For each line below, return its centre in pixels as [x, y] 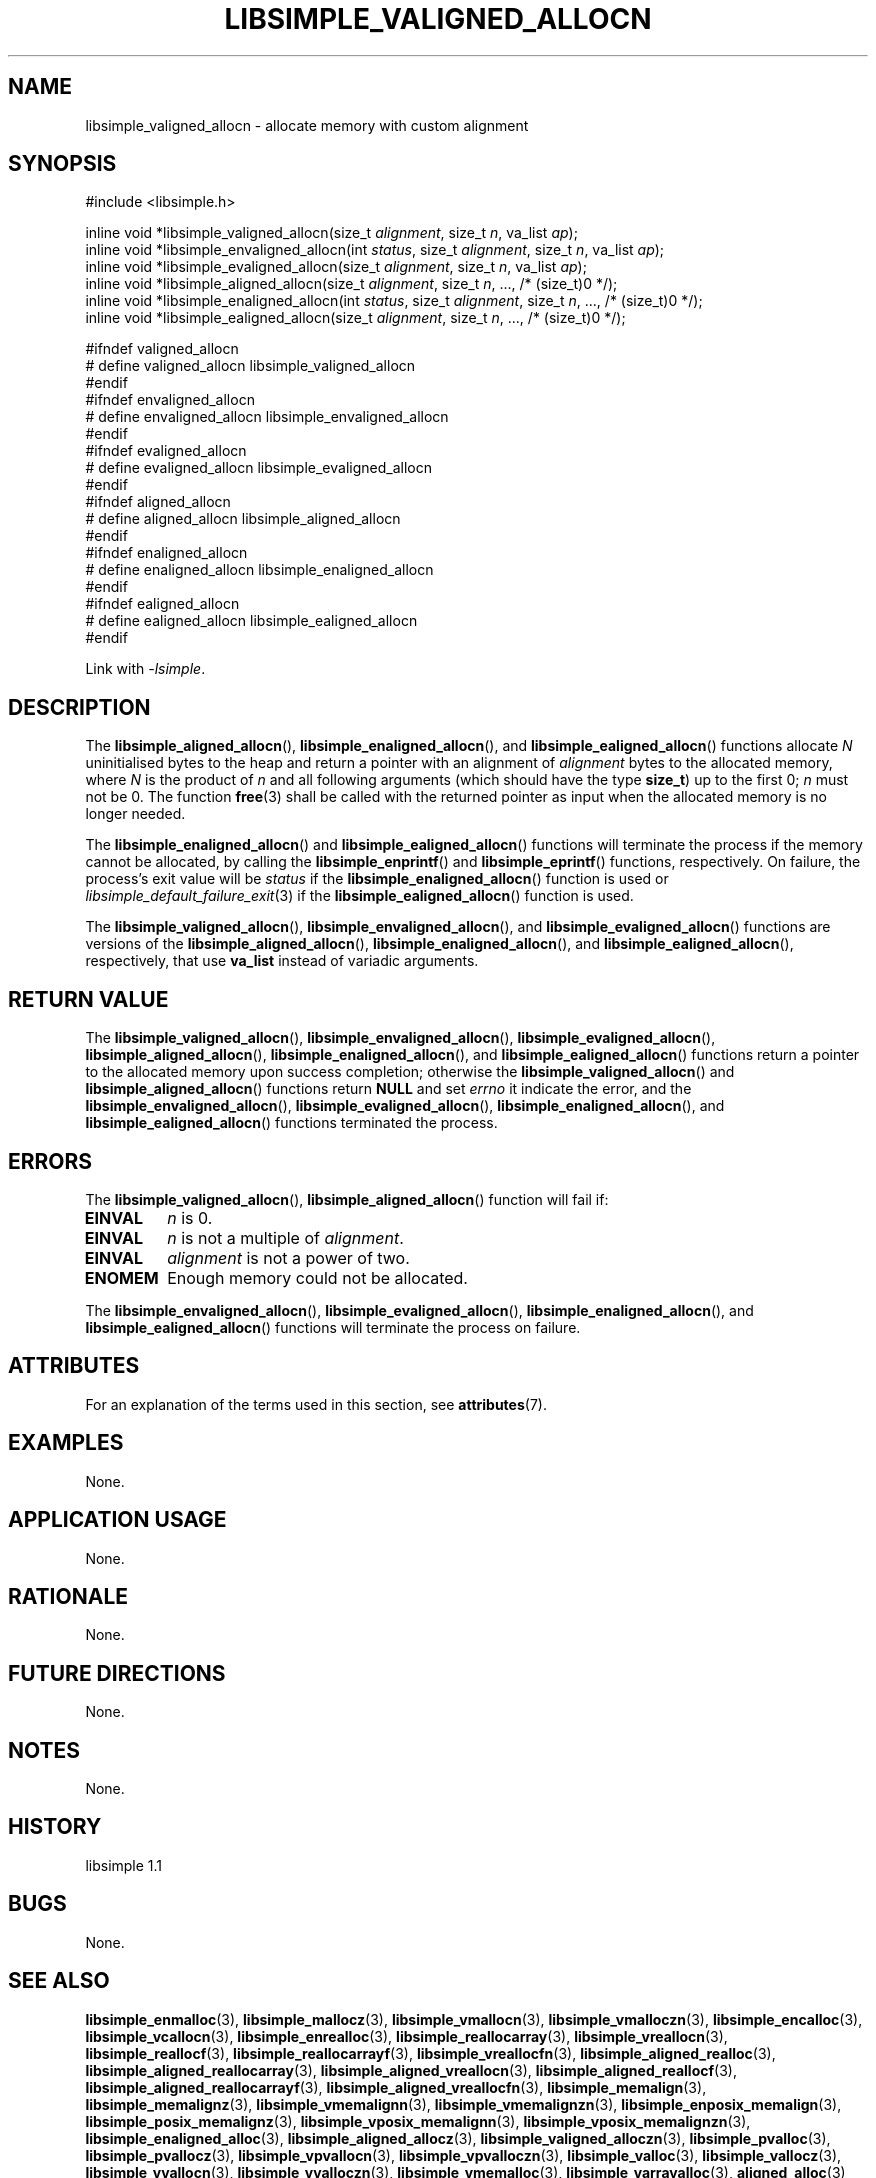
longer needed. [135, 814]
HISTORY [55, 1827]
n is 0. [190, 1217]
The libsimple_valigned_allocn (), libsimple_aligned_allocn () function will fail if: [347, 1199]
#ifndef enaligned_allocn [166, 553]
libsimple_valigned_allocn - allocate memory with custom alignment [307, 125]
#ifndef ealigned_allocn [162, 604]
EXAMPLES [66, 1443]
